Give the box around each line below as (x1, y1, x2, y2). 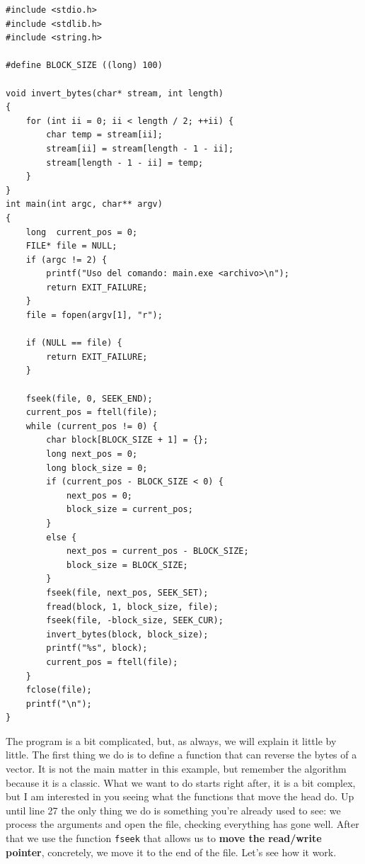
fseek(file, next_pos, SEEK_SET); (46, 587, 209, 598)
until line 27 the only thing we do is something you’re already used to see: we (6, 802, 341, 817)
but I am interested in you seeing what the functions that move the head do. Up (6, 789, 354, 804)
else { (46, 532, 77, 542)
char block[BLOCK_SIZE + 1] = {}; (46, 435, 209, 445)
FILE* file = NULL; (25, 241, 117, 251)
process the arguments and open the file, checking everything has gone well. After (6, 817, 359, 831)
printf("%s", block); (46, 643, 148, 654)
